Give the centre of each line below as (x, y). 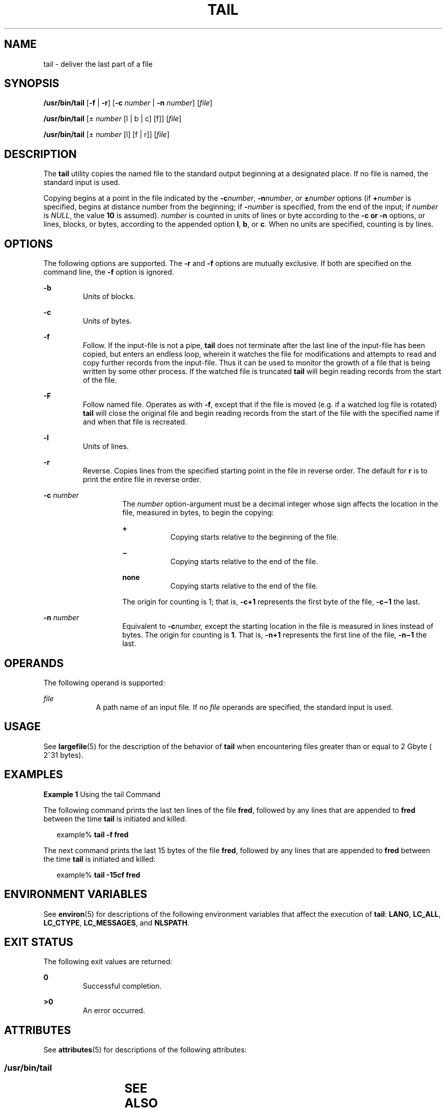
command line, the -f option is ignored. (109, 272)
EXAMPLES (34, 775)
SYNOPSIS (32, 84)
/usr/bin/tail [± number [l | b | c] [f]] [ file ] (113, 119)
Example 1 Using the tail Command (102, 794)
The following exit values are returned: (108, 962)
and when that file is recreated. (135, 422)
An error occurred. (114, 1011)
